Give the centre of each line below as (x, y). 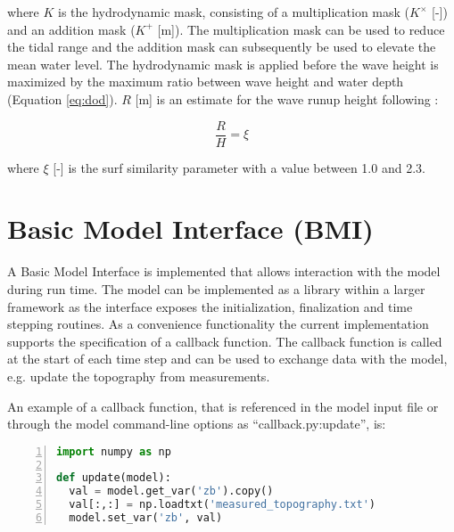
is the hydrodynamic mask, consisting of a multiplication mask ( (234, 12)
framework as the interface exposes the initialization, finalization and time (210, 306)
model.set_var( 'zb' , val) (146, 518)
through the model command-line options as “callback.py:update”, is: (197, 424)
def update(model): (114, 478)
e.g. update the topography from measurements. (139, 376)
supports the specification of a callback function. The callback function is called (225, 341)
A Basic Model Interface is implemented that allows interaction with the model (224, 271)
